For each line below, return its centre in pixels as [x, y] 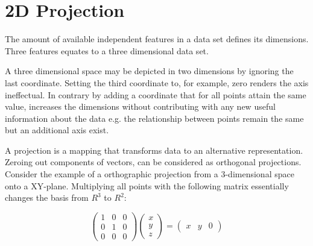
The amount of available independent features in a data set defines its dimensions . [157, 39]
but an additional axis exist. [57, 130]
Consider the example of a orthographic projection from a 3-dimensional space [150, 174]
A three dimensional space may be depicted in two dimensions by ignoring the [149, 71]
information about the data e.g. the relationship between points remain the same [154, 118]
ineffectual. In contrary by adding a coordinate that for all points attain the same [156, 94]
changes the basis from [47, 197]
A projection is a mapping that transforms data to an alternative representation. [154, 150]
